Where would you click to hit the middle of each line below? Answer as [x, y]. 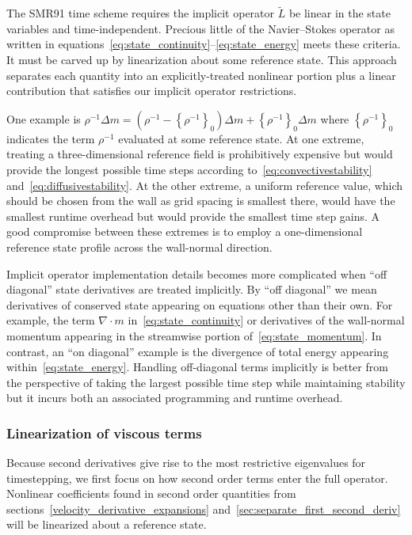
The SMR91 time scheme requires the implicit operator [141, 13]
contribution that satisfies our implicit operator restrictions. [152, 91]
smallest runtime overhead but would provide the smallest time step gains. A [193, 216]
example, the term [51, 320]
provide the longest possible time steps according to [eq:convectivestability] [189, 169]
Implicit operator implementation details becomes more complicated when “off [197, 273]
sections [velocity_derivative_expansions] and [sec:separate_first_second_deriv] [204, 508]
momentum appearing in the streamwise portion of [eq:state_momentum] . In [194, 335]
